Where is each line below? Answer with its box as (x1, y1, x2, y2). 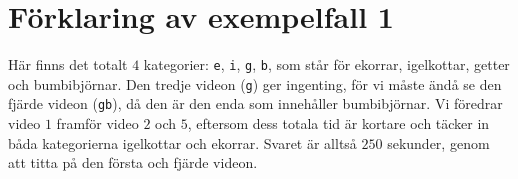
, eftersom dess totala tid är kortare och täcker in (187, 113, 490, 134)
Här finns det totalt (8, 54, 128, 75)
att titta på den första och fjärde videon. (8, 152, 258, 173)
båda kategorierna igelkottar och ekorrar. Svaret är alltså (8, 132, 357, 153)
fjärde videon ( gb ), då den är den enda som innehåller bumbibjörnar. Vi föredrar (8, 93, 503, 114)
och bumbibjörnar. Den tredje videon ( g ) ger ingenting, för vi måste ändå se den (8, 73, 502, 94)
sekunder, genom (387, 132, 490, 153)
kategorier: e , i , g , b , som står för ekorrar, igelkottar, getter (143, 54, 510, 75)
